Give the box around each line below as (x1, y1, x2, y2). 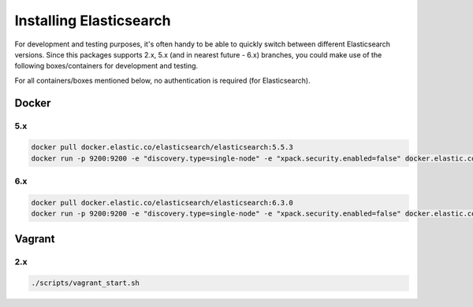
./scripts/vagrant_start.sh (31, 279, 140, 287)
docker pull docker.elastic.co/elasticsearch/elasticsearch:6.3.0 (31, 198, 293, 207)
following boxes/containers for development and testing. (14, 61, 199, 71)
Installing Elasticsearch (14, 12, 171, 29)
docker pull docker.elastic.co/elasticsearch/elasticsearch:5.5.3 (31, 142, 293, 152)
